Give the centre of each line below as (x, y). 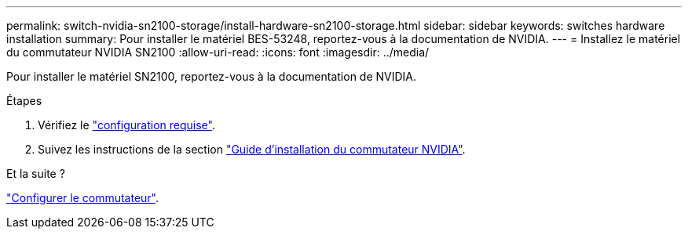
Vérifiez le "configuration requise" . (126, 125)
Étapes (24, 101)
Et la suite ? (36, 174)
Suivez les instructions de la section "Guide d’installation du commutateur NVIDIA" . (252, 149)
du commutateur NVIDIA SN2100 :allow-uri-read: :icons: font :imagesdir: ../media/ (218, 52)
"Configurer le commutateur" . (83, 198)
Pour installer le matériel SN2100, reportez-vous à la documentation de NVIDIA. (212, 76)
